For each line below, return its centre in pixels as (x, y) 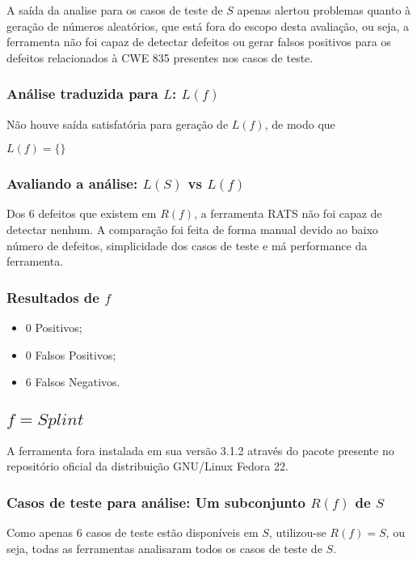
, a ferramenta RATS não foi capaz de (288, 213)
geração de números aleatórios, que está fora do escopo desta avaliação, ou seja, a (208, 26)
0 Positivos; (54, 327)
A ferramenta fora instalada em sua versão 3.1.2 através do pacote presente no (200, 450)
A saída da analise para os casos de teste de (115, 10)
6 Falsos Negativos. (73, 382)
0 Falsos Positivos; (71, 354)
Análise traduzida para (82, 94)
